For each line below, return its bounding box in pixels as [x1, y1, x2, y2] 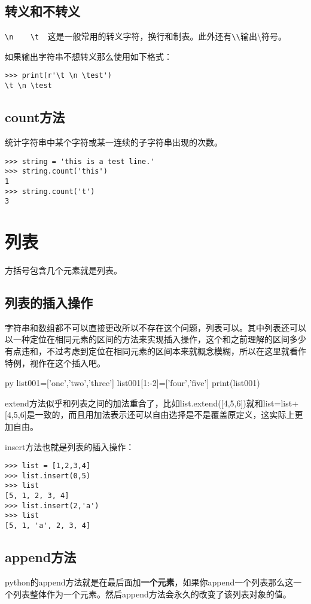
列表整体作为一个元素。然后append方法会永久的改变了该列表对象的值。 [13, 587, 291, 600]
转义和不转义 [5, 2, 80, 20]
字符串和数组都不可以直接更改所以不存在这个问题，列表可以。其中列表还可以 [5, 321, 306, 333]
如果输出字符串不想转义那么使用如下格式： [5, 50, 172, 62]
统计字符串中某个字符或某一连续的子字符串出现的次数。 [5, 135, 222, 148]
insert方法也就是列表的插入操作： [5, 440, 135, 453]
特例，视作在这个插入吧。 [5, 356, 105, 369]
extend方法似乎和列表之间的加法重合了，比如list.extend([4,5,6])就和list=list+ [5, 396, 299, 409]
